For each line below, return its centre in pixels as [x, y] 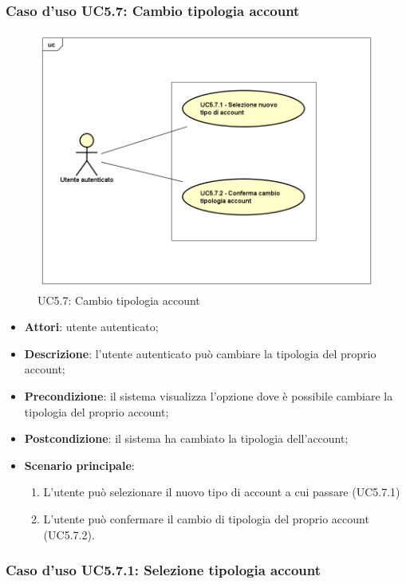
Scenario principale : [79, 465]
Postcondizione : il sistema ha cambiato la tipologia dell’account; [186, 438]
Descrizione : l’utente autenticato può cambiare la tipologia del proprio [200, 353]
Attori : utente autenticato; [91, 327]
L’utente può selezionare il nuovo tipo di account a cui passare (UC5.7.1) [222, 492]
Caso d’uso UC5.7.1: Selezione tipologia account [164, 570]
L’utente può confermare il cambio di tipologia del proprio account [206, 519]
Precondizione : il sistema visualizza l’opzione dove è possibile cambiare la [209, 396]
